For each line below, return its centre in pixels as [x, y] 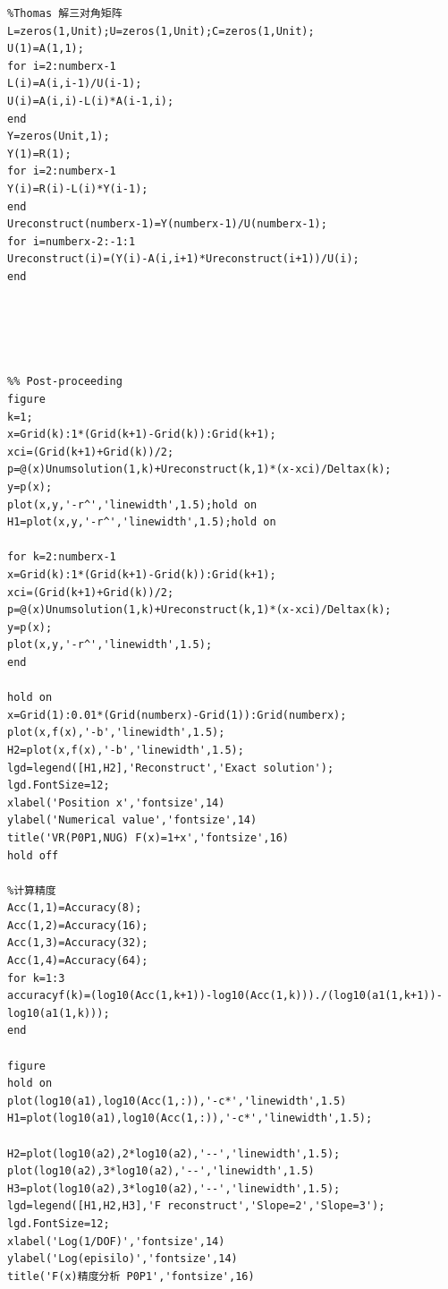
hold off [33, 855]
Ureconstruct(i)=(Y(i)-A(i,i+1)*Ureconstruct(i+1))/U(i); [183, 259]
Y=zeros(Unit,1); [59, 137]
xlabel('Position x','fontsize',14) [116, 802]
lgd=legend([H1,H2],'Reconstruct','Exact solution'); [171, 768]
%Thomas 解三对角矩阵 [65, 13]
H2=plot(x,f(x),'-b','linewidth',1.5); [126, 750]
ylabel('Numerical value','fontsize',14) [132, 820]
